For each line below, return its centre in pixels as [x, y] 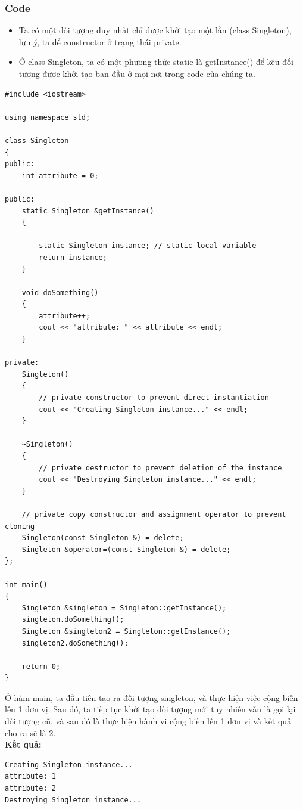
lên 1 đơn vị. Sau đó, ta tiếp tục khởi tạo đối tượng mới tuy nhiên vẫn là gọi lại [150, 709]
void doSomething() [60, 292]
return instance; [73, 257]
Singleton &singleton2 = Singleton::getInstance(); [126, 631]
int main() [26, 585]
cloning [20, 526]
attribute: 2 [30, 788]
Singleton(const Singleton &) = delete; [103, 538]
